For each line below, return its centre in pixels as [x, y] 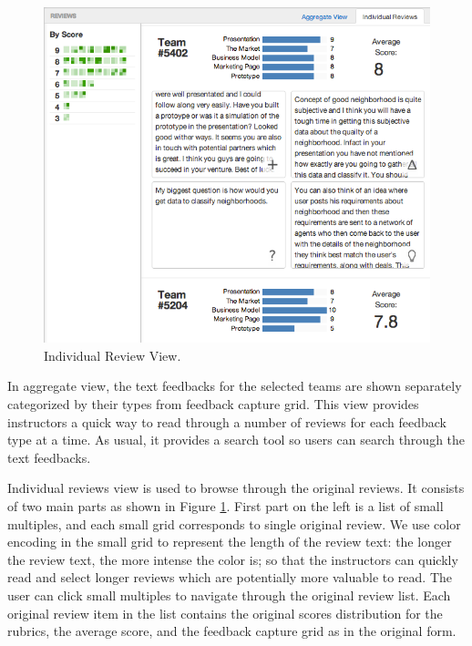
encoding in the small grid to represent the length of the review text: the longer [230, 542]
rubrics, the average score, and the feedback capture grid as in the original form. [232, 631]
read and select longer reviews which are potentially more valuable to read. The [230, 577]
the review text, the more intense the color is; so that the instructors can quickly [233, 559]
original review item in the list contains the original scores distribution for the [225, 613]
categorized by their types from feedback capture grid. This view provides [213, 404]
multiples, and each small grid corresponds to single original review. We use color [234, 523]
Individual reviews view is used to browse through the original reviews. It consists [236, 488]
